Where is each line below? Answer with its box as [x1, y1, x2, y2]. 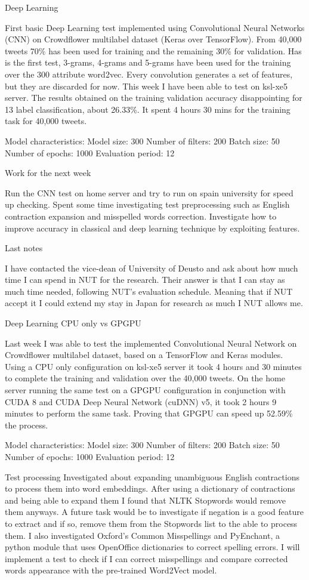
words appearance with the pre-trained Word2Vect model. [5, 564, 217, 576]
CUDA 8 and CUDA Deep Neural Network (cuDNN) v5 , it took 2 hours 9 [5, 395, 277, 408]
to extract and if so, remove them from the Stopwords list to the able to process [5, 517, 298, 529]
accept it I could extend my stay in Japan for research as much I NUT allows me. [5, 297, 303, 309]
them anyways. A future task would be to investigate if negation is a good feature [5, 505, 304, 518]
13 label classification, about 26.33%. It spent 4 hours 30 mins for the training [5, 103, 291, 115]
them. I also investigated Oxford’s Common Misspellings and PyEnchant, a [5, 529, 280, 541]
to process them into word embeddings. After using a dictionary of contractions [5, 482, 295, 495]
